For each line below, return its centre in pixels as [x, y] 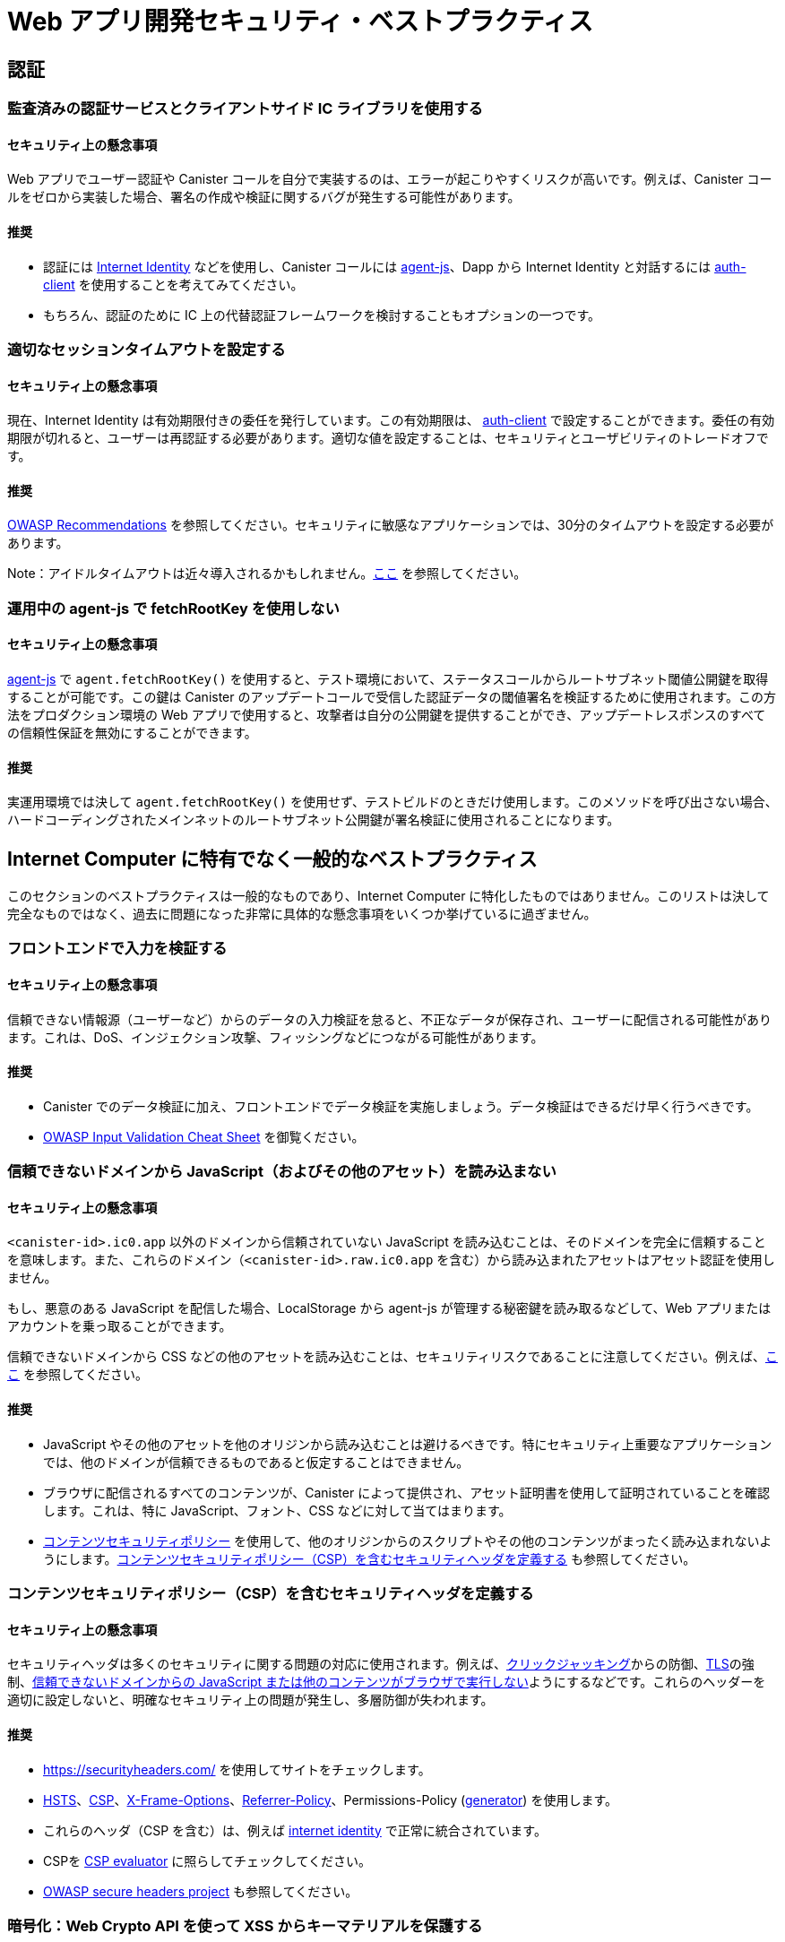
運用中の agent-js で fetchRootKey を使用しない [173, 608]
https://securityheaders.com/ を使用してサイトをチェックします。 [237, 1769]
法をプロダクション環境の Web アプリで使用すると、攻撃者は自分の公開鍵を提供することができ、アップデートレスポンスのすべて [387, 715]
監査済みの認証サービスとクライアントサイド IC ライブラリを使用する [245, 109]
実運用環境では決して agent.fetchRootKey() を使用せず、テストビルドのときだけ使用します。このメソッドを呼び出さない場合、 [392, 802]
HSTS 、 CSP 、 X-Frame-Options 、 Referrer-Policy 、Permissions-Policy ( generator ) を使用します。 [330, 1800]
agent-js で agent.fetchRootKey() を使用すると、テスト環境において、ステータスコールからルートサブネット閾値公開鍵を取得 [388, 679]
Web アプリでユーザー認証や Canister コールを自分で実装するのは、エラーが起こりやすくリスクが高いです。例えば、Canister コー [390, 179]
